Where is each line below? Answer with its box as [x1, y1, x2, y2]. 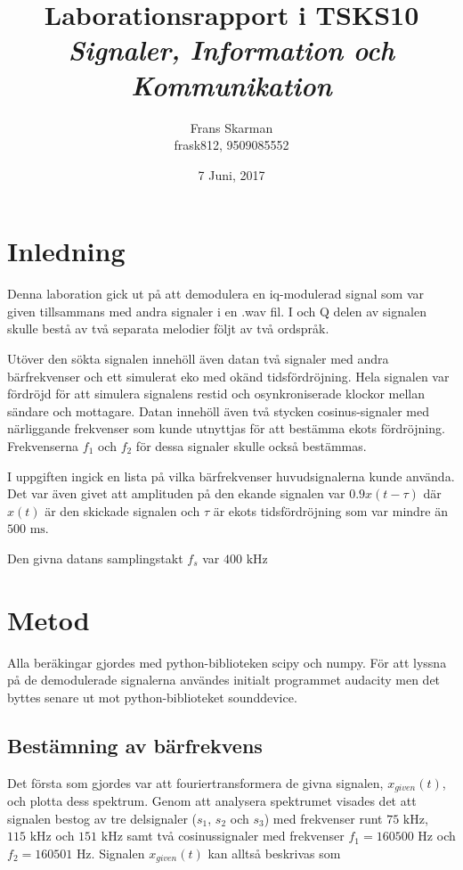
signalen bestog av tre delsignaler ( [7, 808, 198, 827]
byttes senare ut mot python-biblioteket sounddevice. [7, 687, 297, 706]
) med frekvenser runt [264, 808, 383, 827]
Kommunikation [131, 66, 332, 103]
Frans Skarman [190, 118, 273, 136]
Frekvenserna [7, 436, 79, 455]
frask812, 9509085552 [174, 135, 289, 154]
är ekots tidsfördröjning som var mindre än [213, 501, 449, 520]
